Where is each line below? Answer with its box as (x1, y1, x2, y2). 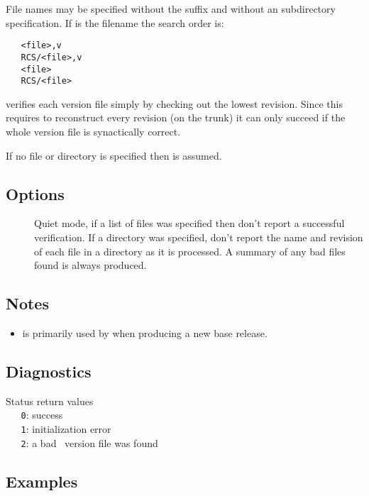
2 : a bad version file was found (21, 435, 158, 450)
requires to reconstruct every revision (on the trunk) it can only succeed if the (6, 110, 346, 125)
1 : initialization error (21, 421, 111, 436)
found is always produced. (34, 258, 147, 272)
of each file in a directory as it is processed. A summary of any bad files (34, 243, 346, 258)
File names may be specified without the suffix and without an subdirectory (6, 1, 336, 16)
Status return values (6, 393, 94, 408)
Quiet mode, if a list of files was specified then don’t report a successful (34, 216, 345, 231)
